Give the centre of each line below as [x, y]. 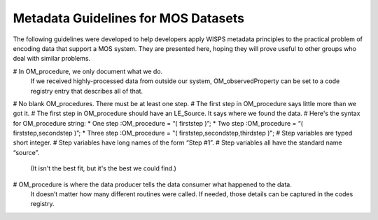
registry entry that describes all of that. [87, 91]
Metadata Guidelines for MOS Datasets [129, 18]
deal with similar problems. [52, 59]
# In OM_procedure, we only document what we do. [88, 71]
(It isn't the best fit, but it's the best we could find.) [103, 168]
